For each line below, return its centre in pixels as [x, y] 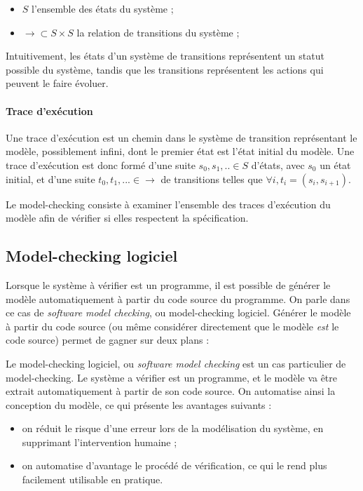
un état [335, 164]
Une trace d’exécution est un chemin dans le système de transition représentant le [181, 137]
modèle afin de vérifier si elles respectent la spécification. [127, 218]
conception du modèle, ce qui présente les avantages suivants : [139, 404]
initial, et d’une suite [50, 179]
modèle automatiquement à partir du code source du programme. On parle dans [178, 298]
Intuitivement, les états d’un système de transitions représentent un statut [165, 56]
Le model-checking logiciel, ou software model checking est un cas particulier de [176, 363]
